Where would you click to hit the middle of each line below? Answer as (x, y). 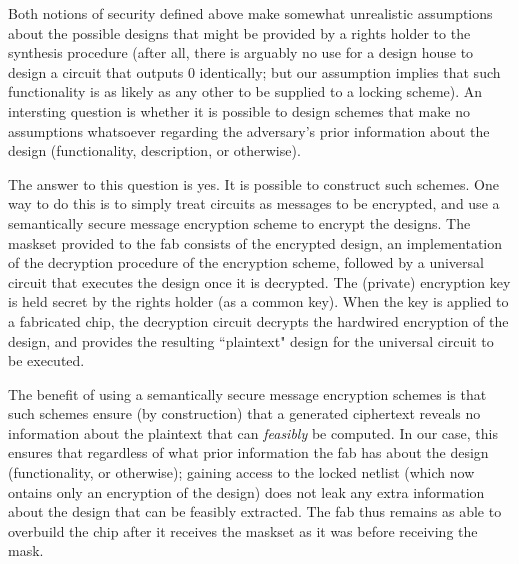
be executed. (46, 360)
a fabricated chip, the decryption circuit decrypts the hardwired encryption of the (258, 320)
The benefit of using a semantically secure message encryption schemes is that (247, 393)
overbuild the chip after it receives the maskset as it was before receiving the (243, 530)
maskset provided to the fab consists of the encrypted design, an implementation (255, 242)
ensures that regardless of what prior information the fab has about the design (248, 452)
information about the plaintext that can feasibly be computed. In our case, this (253, 432)
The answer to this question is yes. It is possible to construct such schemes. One (253, 183)
